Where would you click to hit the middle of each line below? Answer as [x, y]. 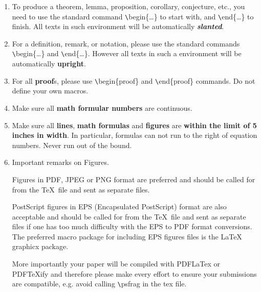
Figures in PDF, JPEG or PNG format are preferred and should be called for [134, 179]
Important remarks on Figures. [60, 162]
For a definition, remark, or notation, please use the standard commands [126, 43]
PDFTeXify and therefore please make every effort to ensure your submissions [134, 273]
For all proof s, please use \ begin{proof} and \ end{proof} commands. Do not [134, 80]
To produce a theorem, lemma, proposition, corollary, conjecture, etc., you [128, 6]
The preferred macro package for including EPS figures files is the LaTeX [127, 236]
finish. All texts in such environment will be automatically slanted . [118, 26]
